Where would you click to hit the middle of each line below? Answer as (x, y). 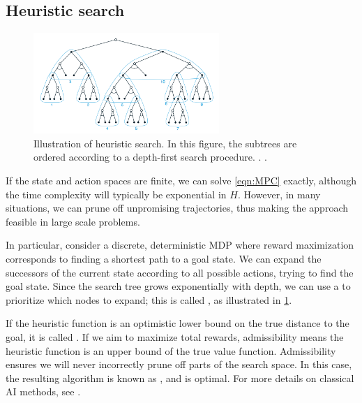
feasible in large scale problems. (73, 221)
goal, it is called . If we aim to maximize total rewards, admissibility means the (175, 336)
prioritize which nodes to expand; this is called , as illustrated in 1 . (149, 299)
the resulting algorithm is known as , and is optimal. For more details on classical (180, 378)
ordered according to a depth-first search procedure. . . (150, 157)
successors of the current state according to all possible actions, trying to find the (180, 272)
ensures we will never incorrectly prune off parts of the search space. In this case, (179, 364)
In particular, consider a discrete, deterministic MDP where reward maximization (180, 245)
